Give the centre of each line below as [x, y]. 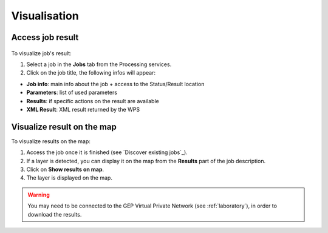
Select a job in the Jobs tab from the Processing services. [99, 64]
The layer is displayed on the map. [69, 178]
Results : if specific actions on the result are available [93, 101]
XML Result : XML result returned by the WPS [83, 109]
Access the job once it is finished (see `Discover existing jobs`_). [107, 152]
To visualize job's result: [42, 53]
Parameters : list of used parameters [72, 93]
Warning [39, 195]
